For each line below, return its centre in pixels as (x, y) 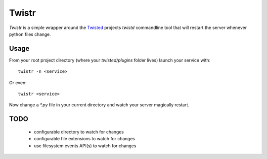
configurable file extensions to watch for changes (85, 139)
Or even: (18, 82)
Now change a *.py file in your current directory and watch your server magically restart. (99, 105)
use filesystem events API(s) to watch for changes (85, 146)
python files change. (30, 34)
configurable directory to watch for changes (79, 132)
